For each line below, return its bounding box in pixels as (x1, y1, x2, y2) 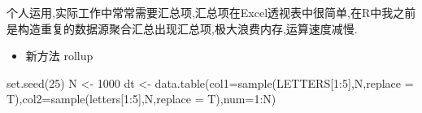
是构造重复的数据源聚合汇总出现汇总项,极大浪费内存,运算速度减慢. (7, 20, 358, 37)
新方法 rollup (25, 47, 94, 64)
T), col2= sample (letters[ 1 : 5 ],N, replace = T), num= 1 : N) (7, 90, 276, 107)
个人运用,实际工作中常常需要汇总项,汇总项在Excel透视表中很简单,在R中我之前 (7, 4, 416, 20)
